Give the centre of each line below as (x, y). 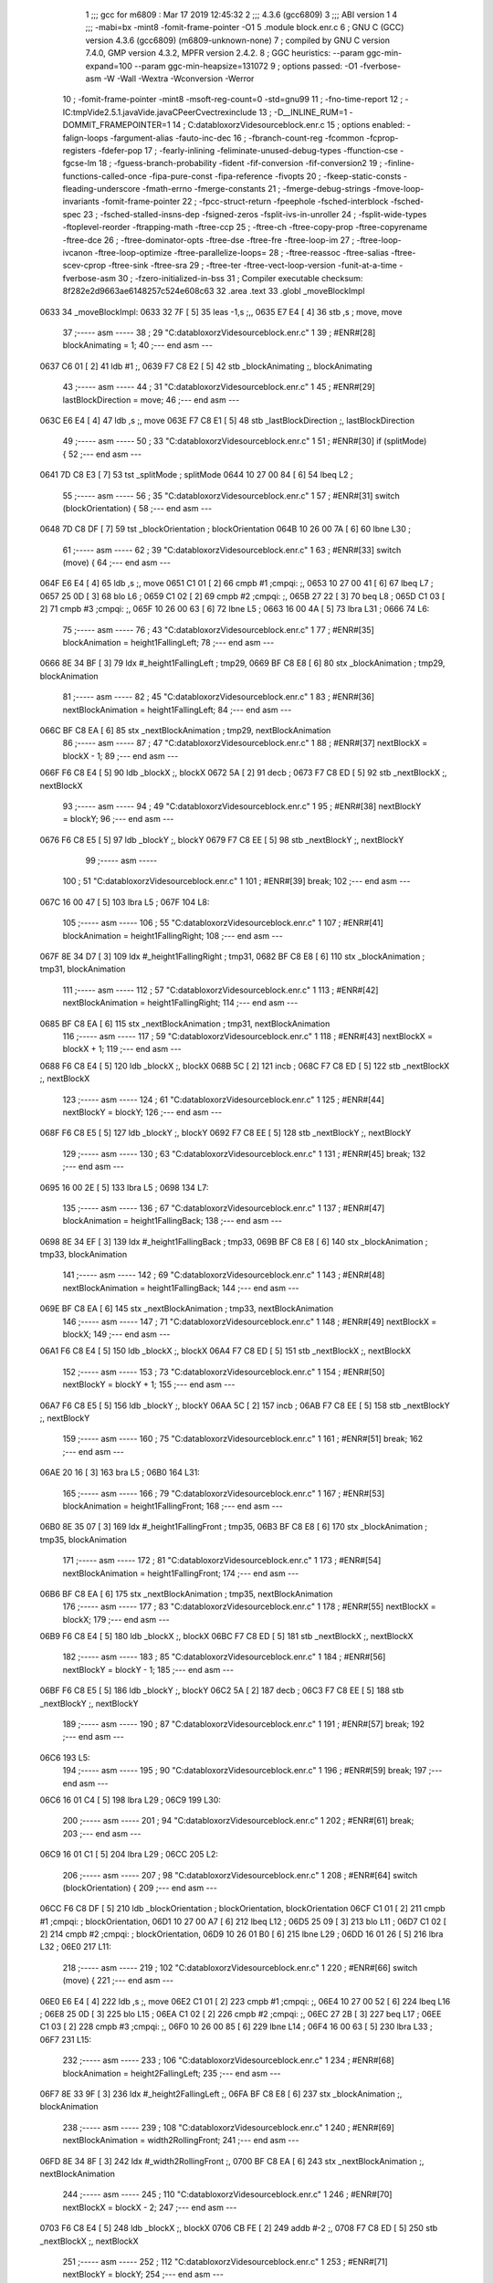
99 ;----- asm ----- (121, 861)
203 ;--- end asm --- (102, 1833)
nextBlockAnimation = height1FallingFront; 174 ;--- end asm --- (181, 1573)
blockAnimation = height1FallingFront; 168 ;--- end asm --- (173, 1506)
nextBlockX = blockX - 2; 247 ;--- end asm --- (150, 2207)
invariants (81, 202)
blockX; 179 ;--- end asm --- (116, 1619)
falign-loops (85, 138)
